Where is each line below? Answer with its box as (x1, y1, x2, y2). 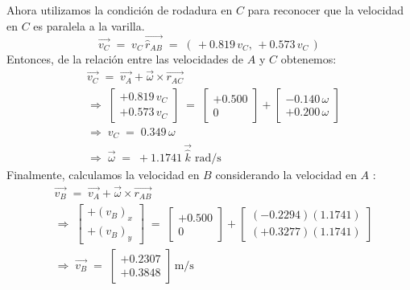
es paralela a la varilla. (33, 17, 145, 34)
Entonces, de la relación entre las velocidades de (6, 50, 244, 67)
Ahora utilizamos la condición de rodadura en (6, 2, 233, 18)
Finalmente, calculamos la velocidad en (6, 165, 200, 182)
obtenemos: (280, 50, 337, 67)
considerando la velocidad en (215, 165, 357, 182)
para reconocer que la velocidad (247, 2, 404, 18)
